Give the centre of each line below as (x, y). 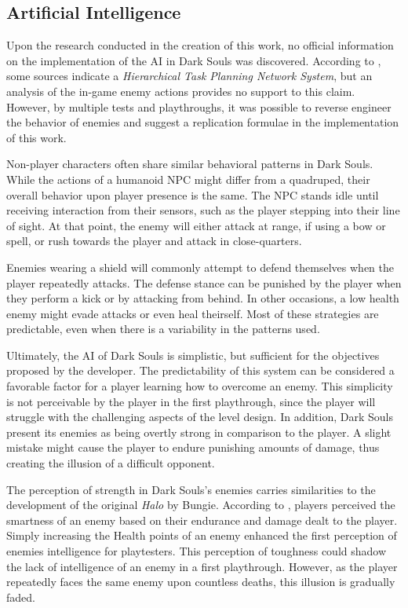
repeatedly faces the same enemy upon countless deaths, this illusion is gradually (201, 582)
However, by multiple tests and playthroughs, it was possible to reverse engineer (199, 106)
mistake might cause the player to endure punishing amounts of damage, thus (193, 447)
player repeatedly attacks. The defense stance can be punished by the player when (204, 282)
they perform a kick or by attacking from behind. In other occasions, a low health (203, 298)
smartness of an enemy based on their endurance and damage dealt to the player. (202, 520)
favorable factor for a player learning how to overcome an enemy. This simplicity (200, 386)
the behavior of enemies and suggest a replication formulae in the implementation (203, 122)
